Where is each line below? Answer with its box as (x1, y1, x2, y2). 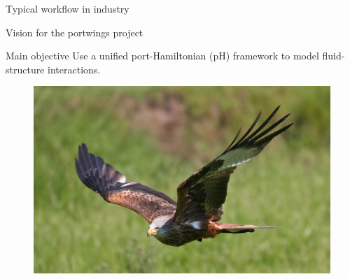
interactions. (48, 62, 101, 76)
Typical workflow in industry (6, 1, 129, 15)
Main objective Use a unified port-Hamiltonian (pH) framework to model (6, 48, 319, 63)
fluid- (322, 48, 345, 63)
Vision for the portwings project (6, 24, 143, 39)
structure (6, 62, 45, 76)
